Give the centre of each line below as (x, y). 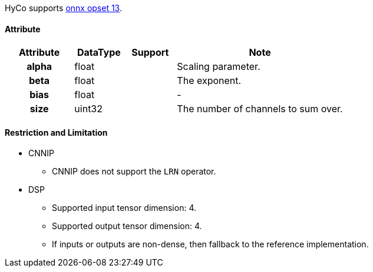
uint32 (89, 109)
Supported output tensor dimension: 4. (127, 226)
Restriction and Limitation (56, 132)
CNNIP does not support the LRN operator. (134, 172)
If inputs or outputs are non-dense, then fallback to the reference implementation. (210, 244)
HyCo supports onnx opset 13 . (64, 8)
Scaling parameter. (219, 67)
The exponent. (209, 81)
